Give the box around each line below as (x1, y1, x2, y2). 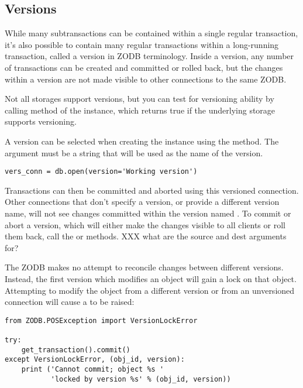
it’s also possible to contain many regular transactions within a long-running (5, 38, 279, 50)
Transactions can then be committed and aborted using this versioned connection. (5, 184, 299, 196)
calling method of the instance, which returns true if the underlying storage (5, 104, 276, 116)
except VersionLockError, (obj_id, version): (5, 355, 185, 364)
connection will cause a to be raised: (5, 296, 135, 308)
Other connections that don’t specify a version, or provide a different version (5, 195, 280, 208)
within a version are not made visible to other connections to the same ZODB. (5, 73, 287, 85)
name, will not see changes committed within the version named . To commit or (5, 207, 291, 219)
